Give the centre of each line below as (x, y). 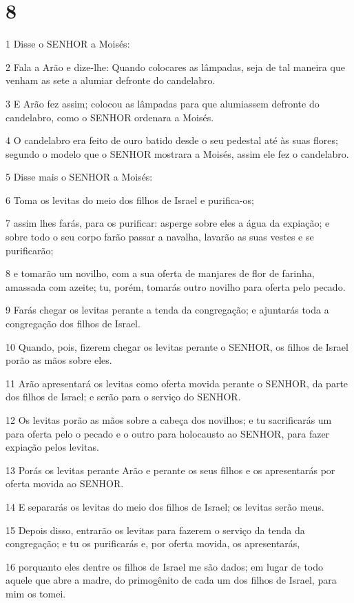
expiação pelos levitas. (52, 447)
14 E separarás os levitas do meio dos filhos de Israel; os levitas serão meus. (165, 506)
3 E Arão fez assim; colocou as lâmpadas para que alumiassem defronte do (163, 103)
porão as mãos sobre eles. (59, 360)
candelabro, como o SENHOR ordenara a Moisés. (110, 117)
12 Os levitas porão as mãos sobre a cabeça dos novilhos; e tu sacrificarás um (169, 420)
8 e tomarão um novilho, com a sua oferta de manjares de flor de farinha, (160, 273)
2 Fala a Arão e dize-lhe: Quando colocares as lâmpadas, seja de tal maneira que (175, 67)
